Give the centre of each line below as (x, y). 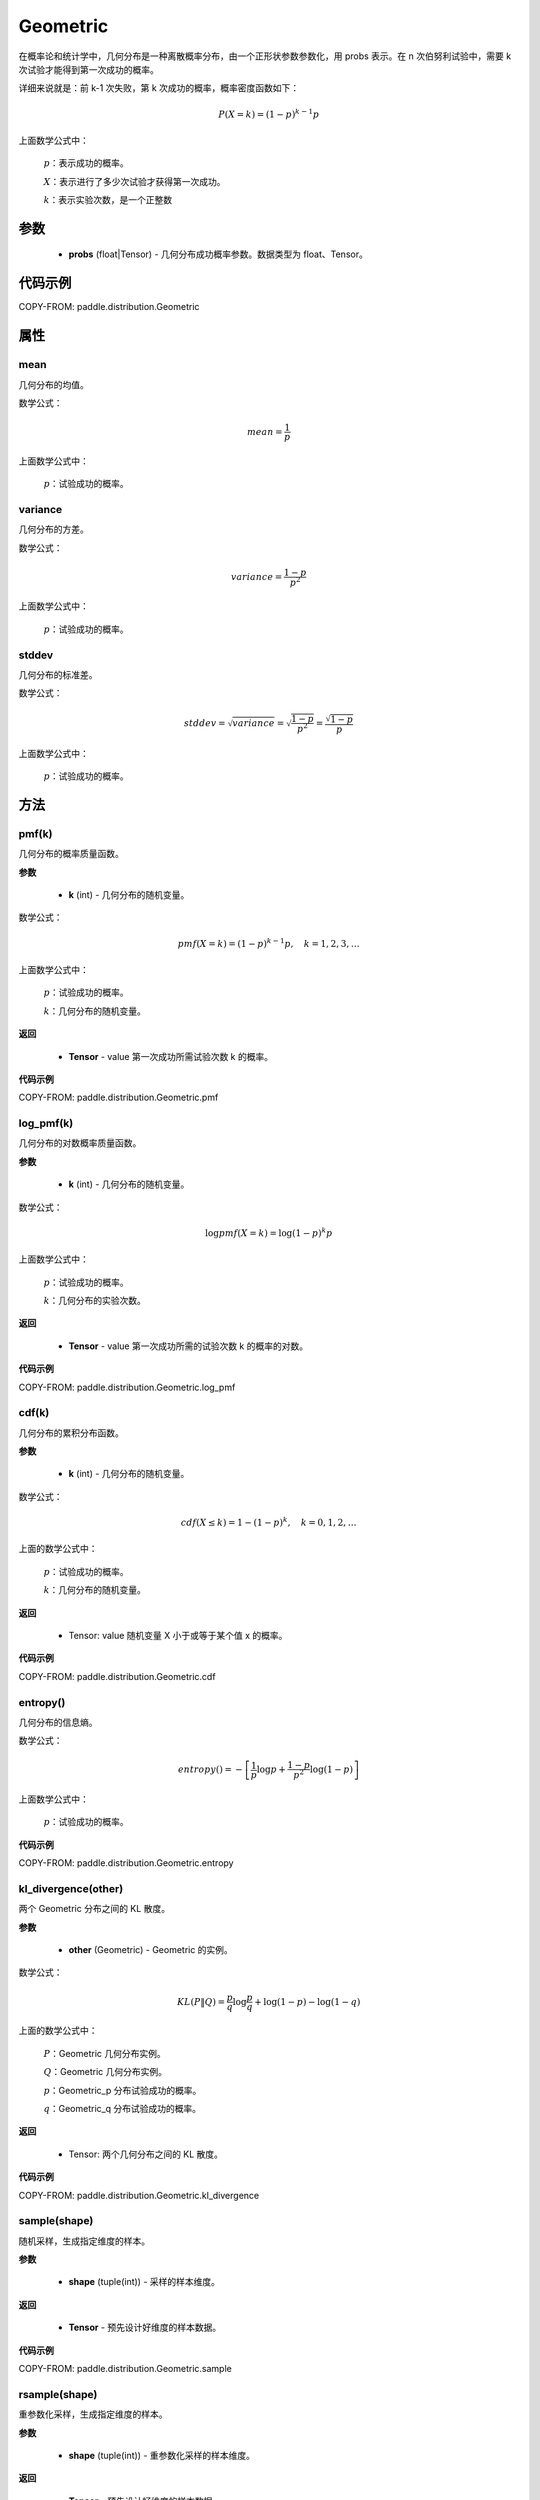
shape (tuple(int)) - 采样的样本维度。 (144, 2282)
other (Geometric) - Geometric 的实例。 (151, 1950)
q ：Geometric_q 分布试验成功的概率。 (122, 2108)
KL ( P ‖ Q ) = (200, 2001)
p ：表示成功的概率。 (86, 163)
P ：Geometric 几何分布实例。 (104, 2053)
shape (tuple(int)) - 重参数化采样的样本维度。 (161, 2455)
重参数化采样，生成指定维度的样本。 (93, 2414)
